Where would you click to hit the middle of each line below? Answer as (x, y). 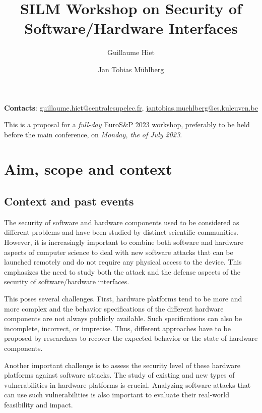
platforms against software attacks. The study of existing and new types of (119, 375)
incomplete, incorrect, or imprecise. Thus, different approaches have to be (117, 328)
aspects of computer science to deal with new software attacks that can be (119, 252)
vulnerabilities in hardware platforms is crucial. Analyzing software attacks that (127, 384)
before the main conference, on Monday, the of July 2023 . (93, 134)
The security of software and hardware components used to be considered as (122, 222)
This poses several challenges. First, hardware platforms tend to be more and (123, 299)
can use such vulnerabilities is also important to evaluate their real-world (117, 395)
